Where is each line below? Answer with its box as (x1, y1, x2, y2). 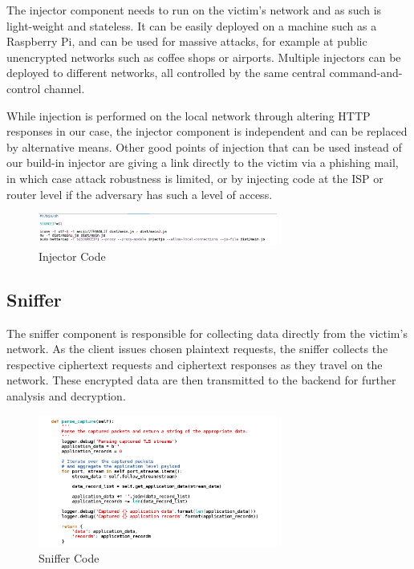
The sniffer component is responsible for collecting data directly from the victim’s (6, 324, 408, 341)
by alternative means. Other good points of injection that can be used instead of (6, 138, 402, 155)
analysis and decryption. (6, 388, 126, 404)
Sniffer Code (39, 550, 99, 567)
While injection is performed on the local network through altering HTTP (6, 107, 371, 124)
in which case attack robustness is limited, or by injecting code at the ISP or (6, 169, 384, 186)
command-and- (329, 64, 403, 81)
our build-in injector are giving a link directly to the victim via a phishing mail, (6, 154, 399, 171)
